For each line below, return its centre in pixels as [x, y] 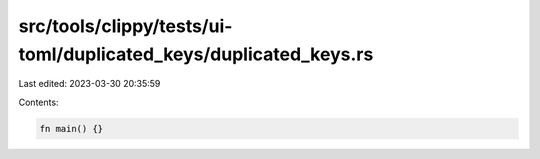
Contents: [38, 102]
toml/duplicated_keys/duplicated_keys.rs [196, 54]
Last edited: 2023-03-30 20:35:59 [89, 84]
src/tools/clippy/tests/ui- [125, 26]
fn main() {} [71, 128]
